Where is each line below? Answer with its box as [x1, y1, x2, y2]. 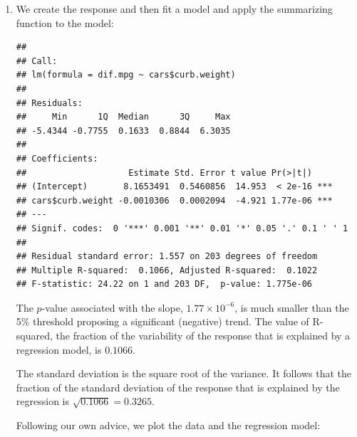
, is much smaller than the [234, 300, 349, 315]
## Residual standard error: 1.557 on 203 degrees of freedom [16, 251, 318, 262]
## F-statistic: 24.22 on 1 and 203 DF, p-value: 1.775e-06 [16, 279, 313, 290]
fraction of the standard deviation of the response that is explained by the [16, 379, 340, 394]
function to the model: [16, 15, 114, 30]
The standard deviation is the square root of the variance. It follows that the [16, 366, 352, 381]
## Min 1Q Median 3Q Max [16, 112, 231, 122]
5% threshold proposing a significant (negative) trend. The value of [16, 314, 309, 329]
